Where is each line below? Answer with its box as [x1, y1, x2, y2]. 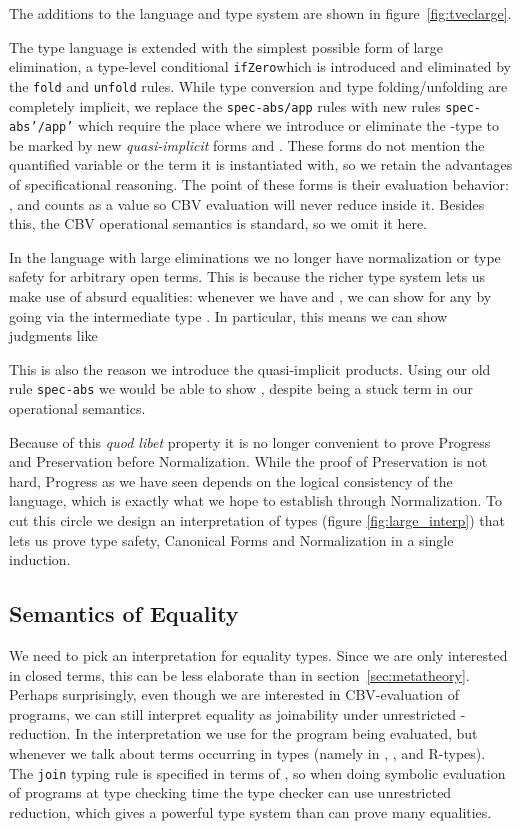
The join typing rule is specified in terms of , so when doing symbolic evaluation [9, 762, 506, 783]
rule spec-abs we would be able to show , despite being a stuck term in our [9, 378, 473, 399]
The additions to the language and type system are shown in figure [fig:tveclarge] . [9, 3, 512, 23]
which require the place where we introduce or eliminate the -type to [78, 115, 500, 136]
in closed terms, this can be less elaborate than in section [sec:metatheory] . [9, 664, 470, 685]
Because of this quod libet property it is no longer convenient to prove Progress [9, 431, 491, 452]
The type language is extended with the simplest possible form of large [9, 36, 444, 57]
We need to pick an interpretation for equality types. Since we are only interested [9, 644, 508, 665]
